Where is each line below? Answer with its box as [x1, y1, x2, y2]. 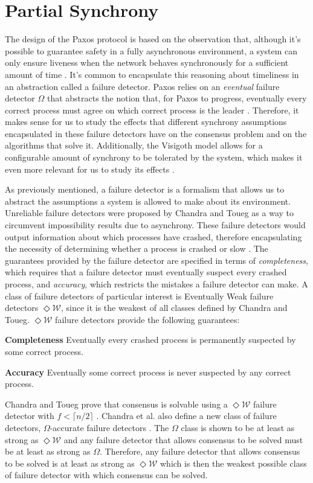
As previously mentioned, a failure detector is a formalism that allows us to [5, 183, 285, 196]
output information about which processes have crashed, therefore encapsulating [5, 230, 302, 243]
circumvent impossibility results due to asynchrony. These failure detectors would [5, 219, 306, 231]
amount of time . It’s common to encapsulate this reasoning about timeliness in [5, 68, 299, 80]
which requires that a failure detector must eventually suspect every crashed [5, 266, 287, 278]
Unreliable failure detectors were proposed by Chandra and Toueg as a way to [5, 206, 294, 219]
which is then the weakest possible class [160, 456, 307, 469]
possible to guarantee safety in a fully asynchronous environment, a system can [5, 44, 298, 57]
